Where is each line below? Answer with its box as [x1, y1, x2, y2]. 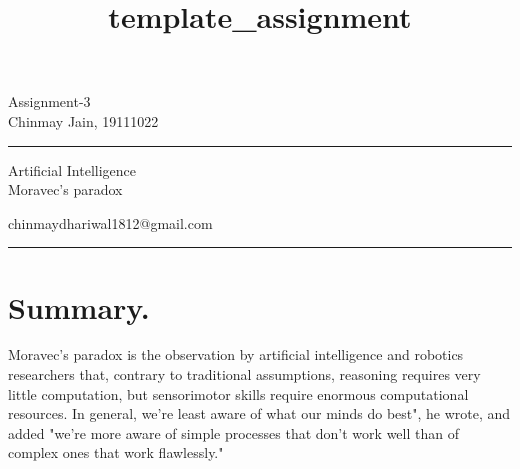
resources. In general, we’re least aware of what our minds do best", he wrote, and [8, 403, 511, 424]
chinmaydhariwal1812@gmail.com [8, 212, 213, 233]
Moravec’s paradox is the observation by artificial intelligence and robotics [8, 344, 464, 365]
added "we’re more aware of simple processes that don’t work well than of [8, 422, 459, 443]
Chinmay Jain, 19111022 [8, 110, 159, 131]
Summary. [8, 286, 150, 327]
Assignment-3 [8, 91, 91, 112]
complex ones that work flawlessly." [8, 442, 224, 463]
